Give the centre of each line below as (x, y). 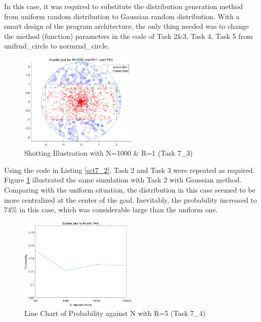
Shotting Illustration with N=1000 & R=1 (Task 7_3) (108, 153)
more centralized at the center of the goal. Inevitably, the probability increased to (130, 199)
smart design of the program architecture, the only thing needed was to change (126, 26)
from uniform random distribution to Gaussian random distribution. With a (122, 16)
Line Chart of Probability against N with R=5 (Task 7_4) (115, 313)
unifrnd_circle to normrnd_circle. (57, 46)
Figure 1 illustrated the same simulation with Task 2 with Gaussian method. (123, 180)
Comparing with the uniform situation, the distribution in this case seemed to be (130, 190)
